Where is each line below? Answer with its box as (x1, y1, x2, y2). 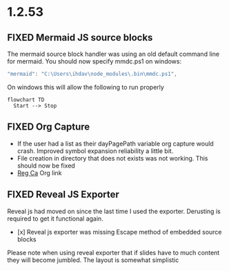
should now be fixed (17, 161, 76, 170)
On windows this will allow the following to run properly (7, 83, 164, 91)
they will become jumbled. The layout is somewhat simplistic (7, 256, 179, 264)
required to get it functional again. (7, 214, 103, 223)
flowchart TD (7, 96, 45, 103)
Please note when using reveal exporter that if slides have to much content (7, 248, 220, 257)
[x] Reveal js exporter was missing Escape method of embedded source (17, 228, 222, 236)
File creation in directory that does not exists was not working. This (17, 154, 208, 162)
